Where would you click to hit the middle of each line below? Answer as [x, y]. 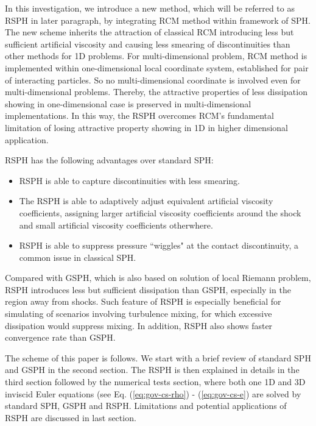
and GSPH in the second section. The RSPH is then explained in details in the [152, 370]
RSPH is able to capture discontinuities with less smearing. [129, 180]
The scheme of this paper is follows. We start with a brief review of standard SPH [158, 357]
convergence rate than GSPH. [60, 337]
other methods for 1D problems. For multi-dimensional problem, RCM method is [156, 56]
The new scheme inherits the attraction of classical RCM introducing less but [149, 32]
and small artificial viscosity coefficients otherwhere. [116, 225]
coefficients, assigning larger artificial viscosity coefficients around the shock [160, 212]
